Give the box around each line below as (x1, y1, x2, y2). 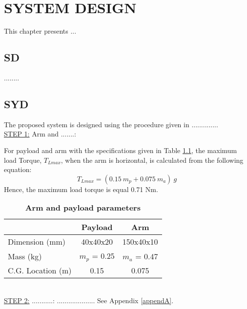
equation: (4, 164, 32, 174)
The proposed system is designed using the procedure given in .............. (4, 119, 218, 129)
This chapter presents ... (4, 26, 77, 36)
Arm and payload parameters (25, 202, 141, 213)
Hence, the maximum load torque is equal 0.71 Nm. (4, 184, 158, 194)
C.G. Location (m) (8, 265, 72, 276)
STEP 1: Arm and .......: (4, 129, 76, 139)
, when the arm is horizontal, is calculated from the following (61, 154, 244, 165)
